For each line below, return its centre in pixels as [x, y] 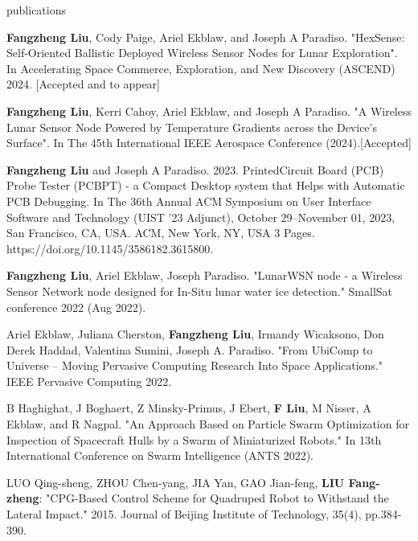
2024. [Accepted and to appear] [83, 84]
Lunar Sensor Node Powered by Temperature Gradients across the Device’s [192, 127]
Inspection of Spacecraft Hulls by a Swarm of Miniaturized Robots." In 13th [194, 439]
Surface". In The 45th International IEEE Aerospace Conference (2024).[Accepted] [209, 143]
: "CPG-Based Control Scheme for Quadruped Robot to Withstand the [214, 498]
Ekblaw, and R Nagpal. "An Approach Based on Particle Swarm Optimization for [208, 424]
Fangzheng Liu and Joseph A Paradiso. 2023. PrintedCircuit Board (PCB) [195, 169]
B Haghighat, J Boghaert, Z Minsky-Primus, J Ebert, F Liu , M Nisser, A [189, 408]
